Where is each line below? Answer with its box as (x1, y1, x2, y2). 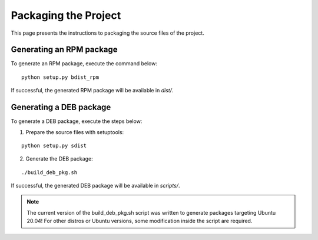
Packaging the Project (11, 9, 121, 22)
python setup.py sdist (21, 142, 87, 149)
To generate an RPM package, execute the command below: (11, 60, 158, 67)
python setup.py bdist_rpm (21, 74, 100, 81)
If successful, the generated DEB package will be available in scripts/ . (11, 182, 180, 189)
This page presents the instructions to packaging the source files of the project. (11, 29, 204, 36)
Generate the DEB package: (25, 155, 94, 162)
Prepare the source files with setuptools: (25, 128, 124, 135)
